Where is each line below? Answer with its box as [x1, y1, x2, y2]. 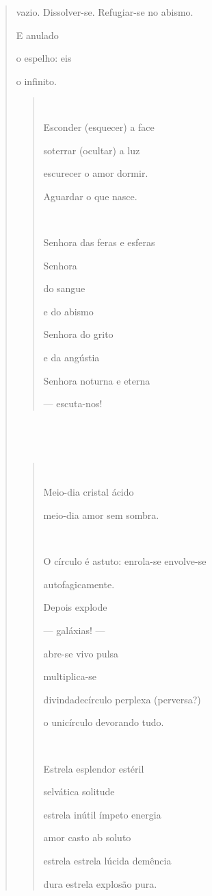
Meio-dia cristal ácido [43, 485, 134, 499]
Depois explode [43, 600, 107, 614]
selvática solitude [43, 784, 115, 799]
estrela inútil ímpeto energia [43, 807, 161, 821]
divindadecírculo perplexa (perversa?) [43, 692, 201, 706]
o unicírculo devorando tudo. [43, 715, 164, 729]
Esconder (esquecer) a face [43, 119, 155, 134]
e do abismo [43, 304, 94, 318]
